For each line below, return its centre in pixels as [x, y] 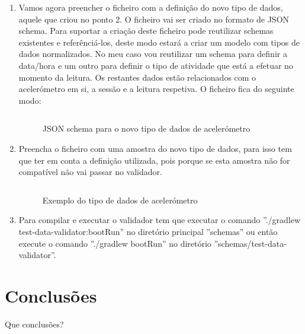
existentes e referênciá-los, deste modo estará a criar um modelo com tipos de [159, 42]
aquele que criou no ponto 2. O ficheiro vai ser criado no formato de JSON [154, 19]
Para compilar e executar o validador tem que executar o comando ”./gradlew [160, 220]
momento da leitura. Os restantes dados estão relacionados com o [137, 77]
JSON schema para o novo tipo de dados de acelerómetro [146, 128]
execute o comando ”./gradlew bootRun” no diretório [115, 243]
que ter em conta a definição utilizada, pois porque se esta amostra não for [154, 160]
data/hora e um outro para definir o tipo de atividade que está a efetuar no [156, 65]
